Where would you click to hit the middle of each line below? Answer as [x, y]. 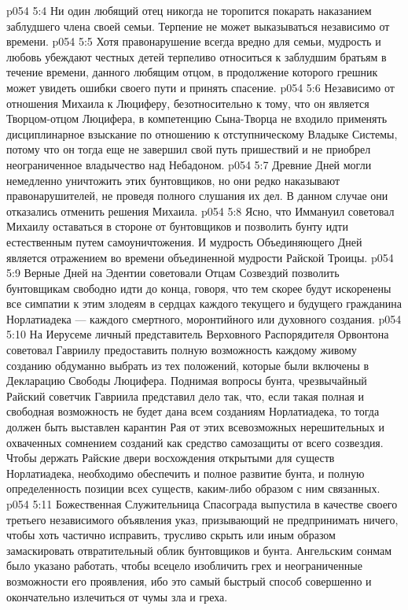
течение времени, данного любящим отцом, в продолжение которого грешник [192, 72]
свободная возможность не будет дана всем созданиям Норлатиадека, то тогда [193, 411]
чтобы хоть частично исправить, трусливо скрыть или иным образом [171, 535]
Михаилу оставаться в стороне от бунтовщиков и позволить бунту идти [177, 226]
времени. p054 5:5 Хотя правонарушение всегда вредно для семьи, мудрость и [194, 41]
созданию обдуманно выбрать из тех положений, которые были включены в [188, 365]
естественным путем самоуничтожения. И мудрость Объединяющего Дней [184, 241]
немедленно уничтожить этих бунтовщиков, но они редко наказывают [173, 180]
